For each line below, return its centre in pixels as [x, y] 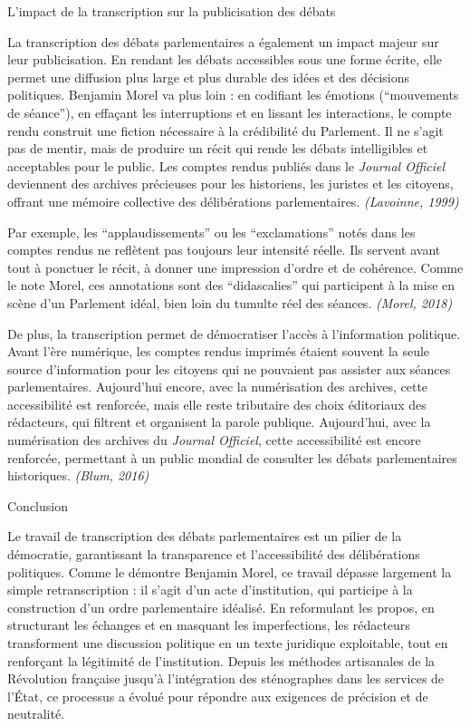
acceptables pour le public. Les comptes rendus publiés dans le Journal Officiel [226, 165]
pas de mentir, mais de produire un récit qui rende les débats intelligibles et [218, 148]
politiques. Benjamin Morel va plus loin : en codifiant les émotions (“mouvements [233, 95]
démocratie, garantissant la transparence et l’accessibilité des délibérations [214, 554]
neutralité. [36, 714]
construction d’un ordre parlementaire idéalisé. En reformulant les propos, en [221, 607]
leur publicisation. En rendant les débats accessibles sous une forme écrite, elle [225, 59]
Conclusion [38, 505]
